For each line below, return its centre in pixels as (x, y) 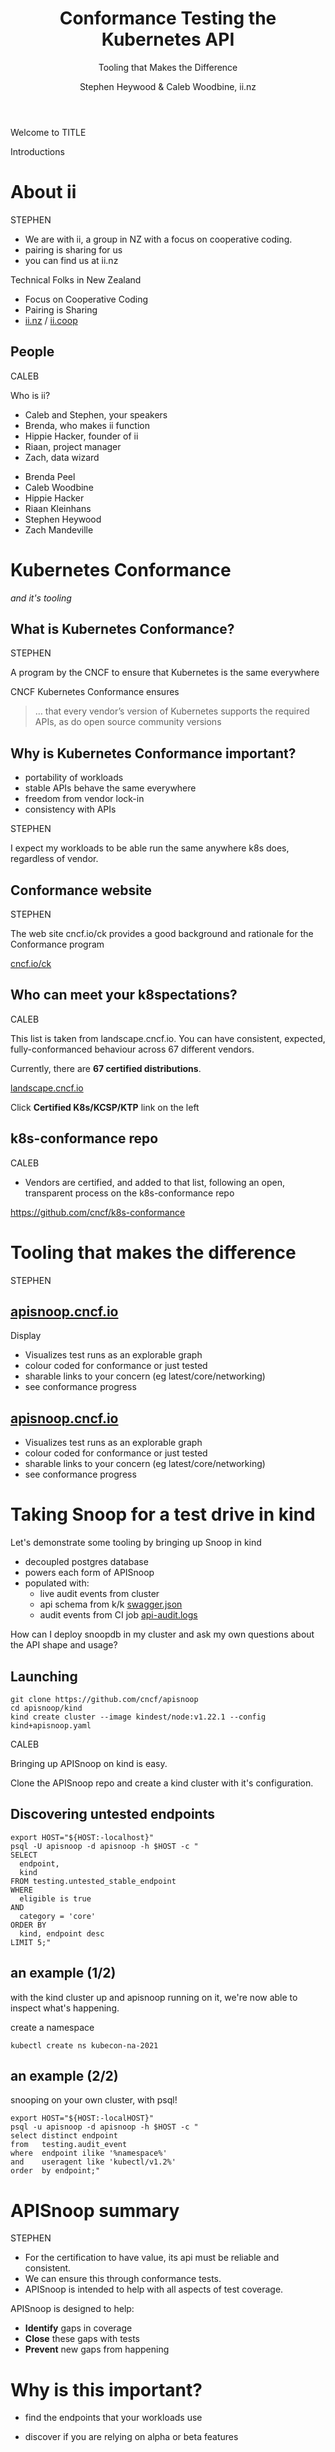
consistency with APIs (70, 809)
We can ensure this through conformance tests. (123, 2279)
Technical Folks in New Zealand (76, 279)
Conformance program (57, 944)
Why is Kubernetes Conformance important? (153, 753)
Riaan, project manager (73, 446)
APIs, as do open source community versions (128, 722)
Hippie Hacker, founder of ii (81, 436)
